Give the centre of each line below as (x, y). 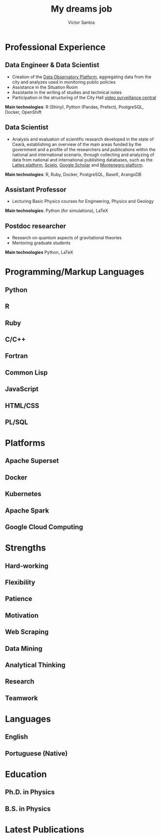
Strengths (25, 548)
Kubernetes (23, 494)
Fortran (16, 356)
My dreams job (81, 9)
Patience (19, 599)
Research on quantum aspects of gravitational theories (67, 238)
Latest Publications (45, 829)
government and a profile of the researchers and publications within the (84, 149)
